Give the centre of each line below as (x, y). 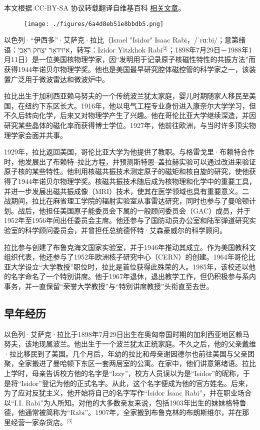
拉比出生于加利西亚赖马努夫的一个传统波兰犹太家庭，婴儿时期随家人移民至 (126, 96)
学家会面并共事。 (39, 135)
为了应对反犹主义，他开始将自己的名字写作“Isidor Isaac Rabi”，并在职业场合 (128, 393)
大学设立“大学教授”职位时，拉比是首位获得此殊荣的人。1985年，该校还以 (130, 266)
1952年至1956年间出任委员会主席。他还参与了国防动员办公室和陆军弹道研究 (126, 220)
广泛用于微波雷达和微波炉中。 (60, 79)
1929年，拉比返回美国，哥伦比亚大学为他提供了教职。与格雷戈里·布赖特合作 (129, 152)
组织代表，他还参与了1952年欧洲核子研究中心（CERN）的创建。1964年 (119, 257)
